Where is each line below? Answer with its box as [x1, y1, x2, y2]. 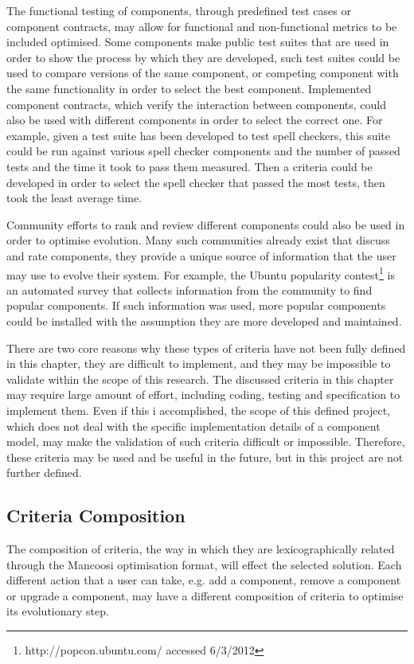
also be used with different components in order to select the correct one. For [6, 111, 383, 128]
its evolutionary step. [6, 603, 109, 619]
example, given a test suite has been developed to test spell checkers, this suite [6, 127, 391, 143]
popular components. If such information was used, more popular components [6, 297, 386, 314]
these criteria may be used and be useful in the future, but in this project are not [6, 448, 404, 465]
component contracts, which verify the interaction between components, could [6, 96, 387, 112]
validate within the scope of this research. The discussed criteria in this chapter [6, 370, 394, 387]
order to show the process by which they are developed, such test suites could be [6, 49, 400, 65]
